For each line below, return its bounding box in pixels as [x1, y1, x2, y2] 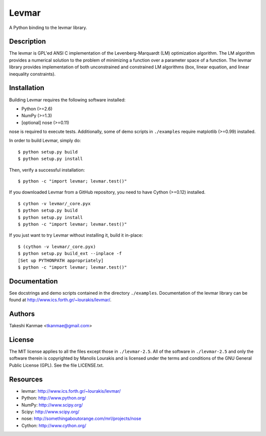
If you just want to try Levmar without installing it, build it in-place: [9, 232, 143, 238]
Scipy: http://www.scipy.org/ [21, 408, 80, 414]
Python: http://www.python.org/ [21, 395, 86, 401]
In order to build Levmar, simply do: [9, 138, 81, 144]
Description [9, 37, 46, 46]
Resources [9, 375, 43, 383]
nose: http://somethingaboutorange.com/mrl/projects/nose [21, 416, 141, 422]
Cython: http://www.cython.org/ [21, 422, 86, 428]
